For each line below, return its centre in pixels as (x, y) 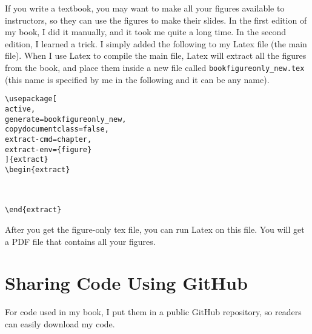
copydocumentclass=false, (57, 129)
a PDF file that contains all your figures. (80, 241)
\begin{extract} (38, 169)
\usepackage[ (31, 99)
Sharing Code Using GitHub (126, 283)
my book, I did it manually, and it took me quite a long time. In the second (146, 32)
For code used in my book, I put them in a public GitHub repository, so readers (153, 312)
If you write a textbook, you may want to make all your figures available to (145, 8)
